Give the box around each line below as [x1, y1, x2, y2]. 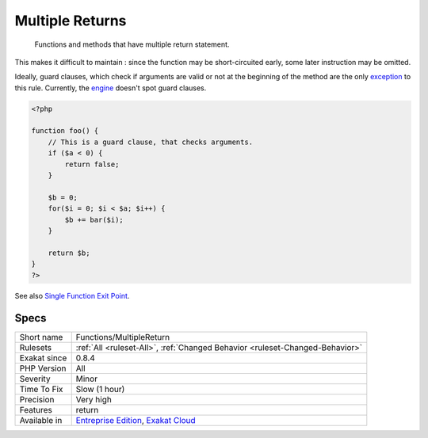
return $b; [48, 248, 90, 257]
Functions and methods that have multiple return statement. [34, 40, 230, 49]
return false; [64, 159, 120, 169]
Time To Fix [19, 384, 63, 395]
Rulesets [19, 342, 52, 353]
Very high [75, 394, 113, 406]
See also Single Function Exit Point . [14, 291, 130, 300]
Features [19, 405, 53, 416]
